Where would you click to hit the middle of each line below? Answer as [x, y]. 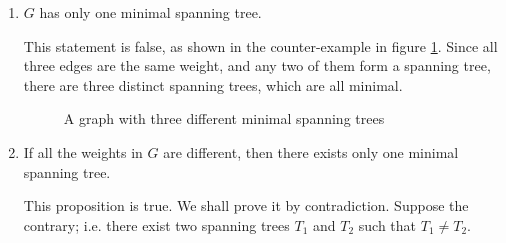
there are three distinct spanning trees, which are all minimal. [213, 84]
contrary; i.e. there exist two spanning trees [156, 224]
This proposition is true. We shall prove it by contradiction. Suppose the [246, 205]
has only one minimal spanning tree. [150, 12]
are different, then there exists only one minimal [311, 151]
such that [387, 224]
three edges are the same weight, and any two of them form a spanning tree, [257, 65]
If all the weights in [83, 151]
